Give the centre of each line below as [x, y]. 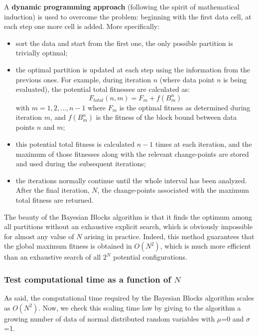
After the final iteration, [53, 190]
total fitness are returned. [55, 199]
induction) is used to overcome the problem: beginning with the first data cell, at [128, 16]
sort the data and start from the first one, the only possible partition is [124, 43]
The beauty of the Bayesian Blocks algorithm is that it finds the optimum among [128, 216]
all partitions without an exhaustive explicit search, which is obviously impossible [129, 226]
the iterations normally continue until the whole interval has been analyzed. [131, 180]
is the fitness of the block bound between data [166, 117]
